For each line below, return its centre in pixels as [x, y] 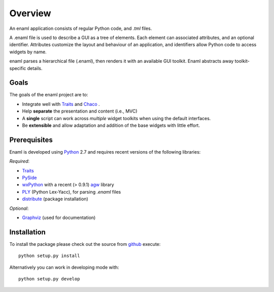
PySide [29, 178]
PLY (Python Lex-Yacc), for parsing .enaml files [72, 192]
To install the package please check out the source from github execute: [85, 244]
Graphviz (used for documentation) [59, 217]
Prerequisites [31, 140]
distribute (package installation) [55, 199]
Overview [30, 13]
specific [18, 68]
